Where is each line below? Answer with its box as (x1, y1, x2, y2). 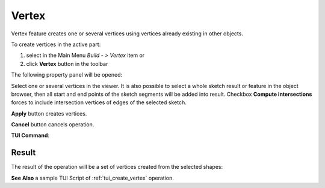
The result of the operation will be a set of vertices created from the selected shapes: (11, 163, 223, 171)
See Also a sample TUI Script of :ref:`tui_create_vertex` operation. (11, 174, 174, 181)
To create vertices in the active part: (11, 41, 101, 48)
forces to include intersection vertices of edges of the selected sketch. (11, 99, 187, 106)
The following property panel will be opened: (11, 71, 123, 78)
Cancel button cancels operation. (11, 121, 94, 128)
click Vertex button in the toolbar (26, 60, 108, 67)
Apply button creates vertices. (11, 110, 87, 117)
